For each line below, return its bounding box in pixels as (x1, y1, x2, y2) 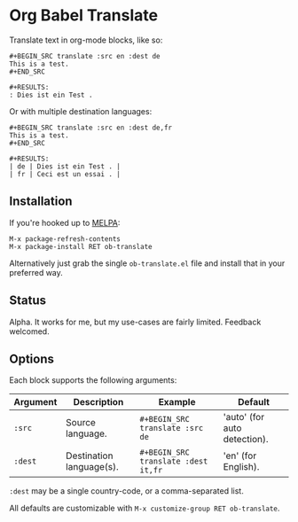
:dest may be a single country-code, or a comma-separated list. (9, 486, 244, 496)
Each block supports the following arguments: (9, 375, 177, 386)
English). (223, 461, 260, 473)
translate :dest (139, 456, 208, 466)
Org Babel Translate (9, 5, 158, 26)
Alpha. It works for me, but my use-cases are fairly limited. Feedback (9, 316, 262, 327)
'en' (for (223, 449, 257, 462)
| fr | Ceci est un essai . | (9, 169, 122, 178)
